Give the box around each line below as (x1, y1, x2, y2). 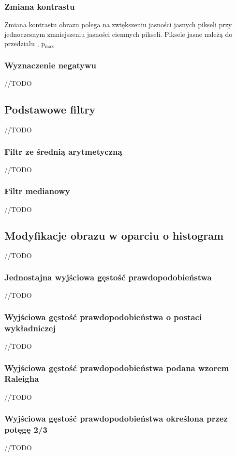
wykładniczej (4, 322, 56, 334)
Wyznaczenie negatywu (4, 59, 97, 71)
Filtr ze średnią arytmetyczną (4, 145, 122, 157)
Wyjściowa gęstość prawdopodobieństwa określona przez (4, 412, 228, 424)
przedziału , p (4, 38, 45, 49)
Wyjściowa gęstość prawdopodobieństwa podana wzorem (4, 361, 229, 374)
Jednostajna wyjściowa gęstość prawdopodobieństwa (4, 271, 212, 283)
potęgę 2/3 (4, 423, 47, 436)
